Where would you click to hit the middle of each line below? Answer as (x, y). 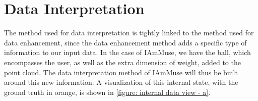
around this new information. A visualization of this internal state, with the (121, 82)
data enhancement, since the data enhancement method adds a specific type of (125, 42)
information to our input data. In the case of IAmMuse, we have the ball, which (127, 52)
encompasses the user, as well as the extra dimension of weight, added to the (122, 62)
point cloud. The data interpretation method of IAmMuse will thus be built (121, 72)
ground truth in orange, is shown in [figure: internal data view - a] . (107, 92)
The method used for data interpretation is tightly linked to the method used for (129, 33)
